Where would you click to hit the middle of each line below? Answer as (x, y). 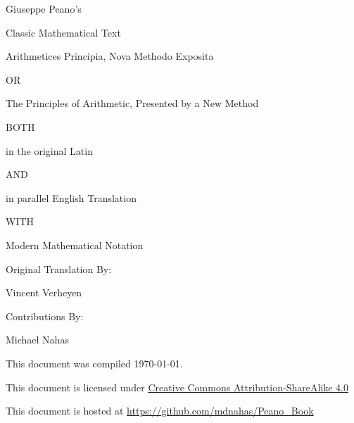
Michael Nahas (37, 340)
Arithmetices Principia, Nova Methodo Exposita (110, 56)
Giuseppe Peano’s (44, 8)
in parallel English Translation (71, 197)
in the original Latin (49, 150)
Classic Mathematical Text (63, 32)
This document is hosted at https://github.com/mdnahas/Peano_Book (160, 411)
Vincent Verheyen (44, 292)
